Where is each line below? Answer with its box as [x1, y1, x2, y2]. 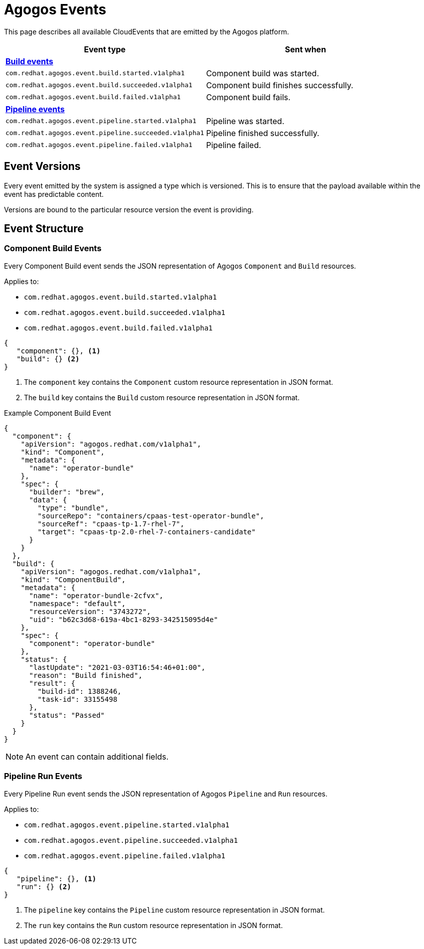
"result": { [29, 679, 76, 687]
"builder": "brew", [29, 487, 105, 496]
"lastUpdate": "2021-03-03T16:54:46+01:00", [29, 663, 206, 671]
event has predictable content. [4, 189, 104, 198]
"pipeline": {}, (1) [16, 874, 97, 883]
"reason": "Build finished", [29, 671, 143, 679]
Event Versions [4, 160, 81, 173]
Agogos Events [4, 1, 106, 18]
